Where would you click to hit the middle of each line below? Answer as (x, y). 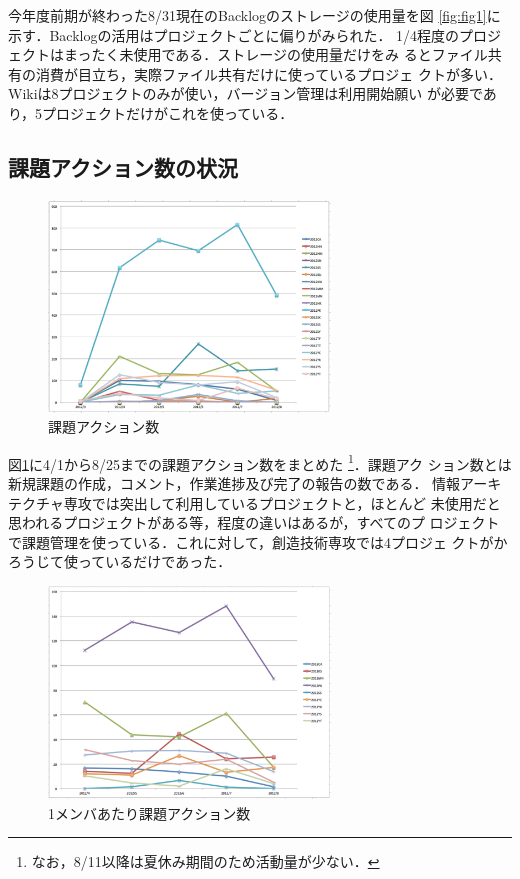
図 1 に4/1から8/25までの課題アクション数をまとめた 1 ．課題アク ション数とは (260, 462)
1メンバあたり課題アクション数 (149, 812)
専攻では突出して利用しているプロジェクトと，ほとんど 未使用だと (282, 502)
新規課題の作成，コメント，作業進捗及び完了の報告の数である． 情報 (234, 483)
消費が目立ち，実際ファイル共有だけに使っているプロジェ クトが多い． (268, 73)
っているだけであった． (154, 561)
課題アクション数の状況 (123, 166)
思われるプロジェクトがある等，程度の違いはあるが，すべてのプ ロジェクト (254, 522)
